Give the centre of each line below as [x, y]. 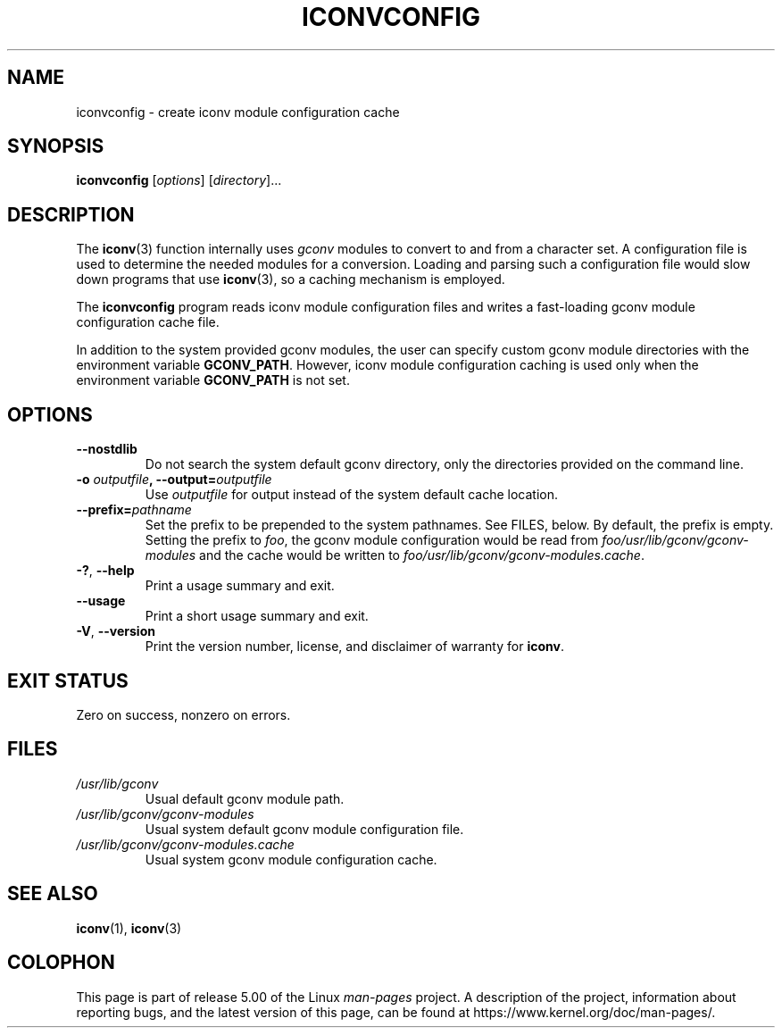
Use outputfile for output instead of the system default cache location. [351, 495]
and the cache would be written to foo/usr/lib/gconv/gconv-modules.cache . [422, 555]
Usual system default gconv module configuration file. [304, 829]
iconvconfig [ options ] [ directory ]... [179, 180]
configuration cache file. [148, 322]
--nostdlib [107, 449]
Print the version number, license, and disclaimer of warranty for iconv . [354, 647]
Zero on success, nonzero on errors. [183, 714]
